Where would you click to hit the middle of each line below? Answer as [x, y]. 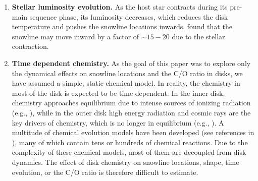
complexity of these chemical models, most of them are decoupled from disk [129, 152]
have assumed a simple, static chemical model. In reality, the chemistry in [126, 83]
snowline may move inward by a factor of [75, 36]
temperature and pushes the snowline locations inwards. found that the [122, 26]
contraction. [30, 46]
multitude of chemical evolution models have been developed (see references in [133, 132]
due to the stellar [198, 36]
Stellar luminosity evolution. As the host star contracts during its [120, 7]
